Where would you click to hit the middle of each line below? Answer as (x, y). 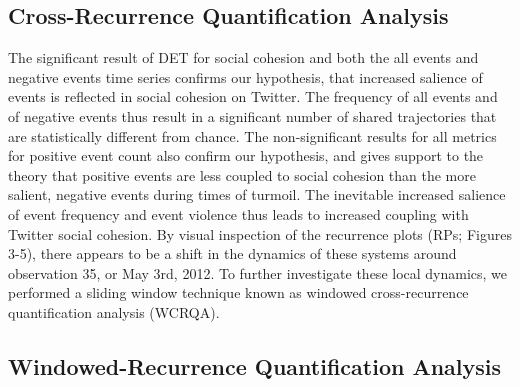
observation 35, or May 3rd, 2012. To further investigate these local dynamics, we (258, 272)
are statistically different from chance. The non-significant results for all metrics (252, 135)
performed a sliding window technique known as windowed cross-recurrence (238, 292)
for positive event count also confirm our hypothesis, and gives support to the (246, 155)
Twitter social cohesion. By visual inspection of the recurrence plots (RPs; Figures (260, 233)
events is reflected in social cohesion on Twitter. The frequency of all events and (253, 96)
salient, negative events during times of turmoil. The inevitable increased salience (257, 194)
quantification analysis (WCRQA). (114, 311)
